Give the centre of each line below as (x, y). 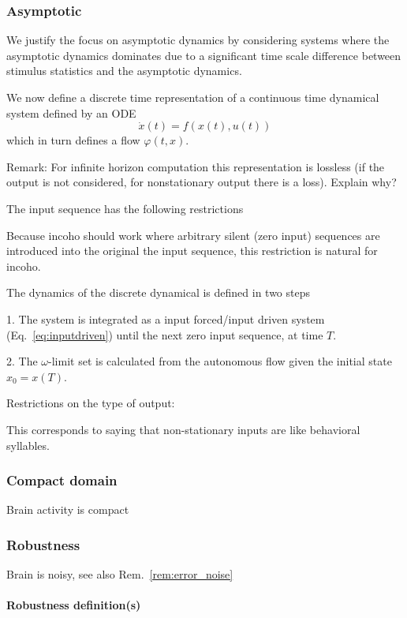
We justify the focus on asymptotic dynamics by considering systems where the (198, 40)
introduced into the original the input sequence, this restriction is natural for (192, 251)
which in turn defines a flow (73, 140)
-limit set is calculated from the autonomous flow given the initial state (220, 361)
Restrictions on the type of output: (91, 403)
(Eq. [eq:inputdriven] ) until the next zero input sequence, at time (165, 334)
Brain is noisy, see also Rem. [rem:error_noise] (120, 574)
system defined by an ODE (71, 112)
